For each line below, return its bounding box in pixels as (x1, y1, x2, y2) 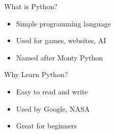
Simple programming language (16, 18, 111, 28)
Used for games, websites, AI (16, 35, 106, 46)
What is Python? (4, 1, 57, 11)
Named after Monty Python (16, 52, 103, 62)
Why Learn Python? (4, 69, 68, 80)
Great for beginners (16, 120, 77, 131)
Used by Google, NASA (16, 103, 90, 114)
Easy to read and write (16, 86, 88, 96)
